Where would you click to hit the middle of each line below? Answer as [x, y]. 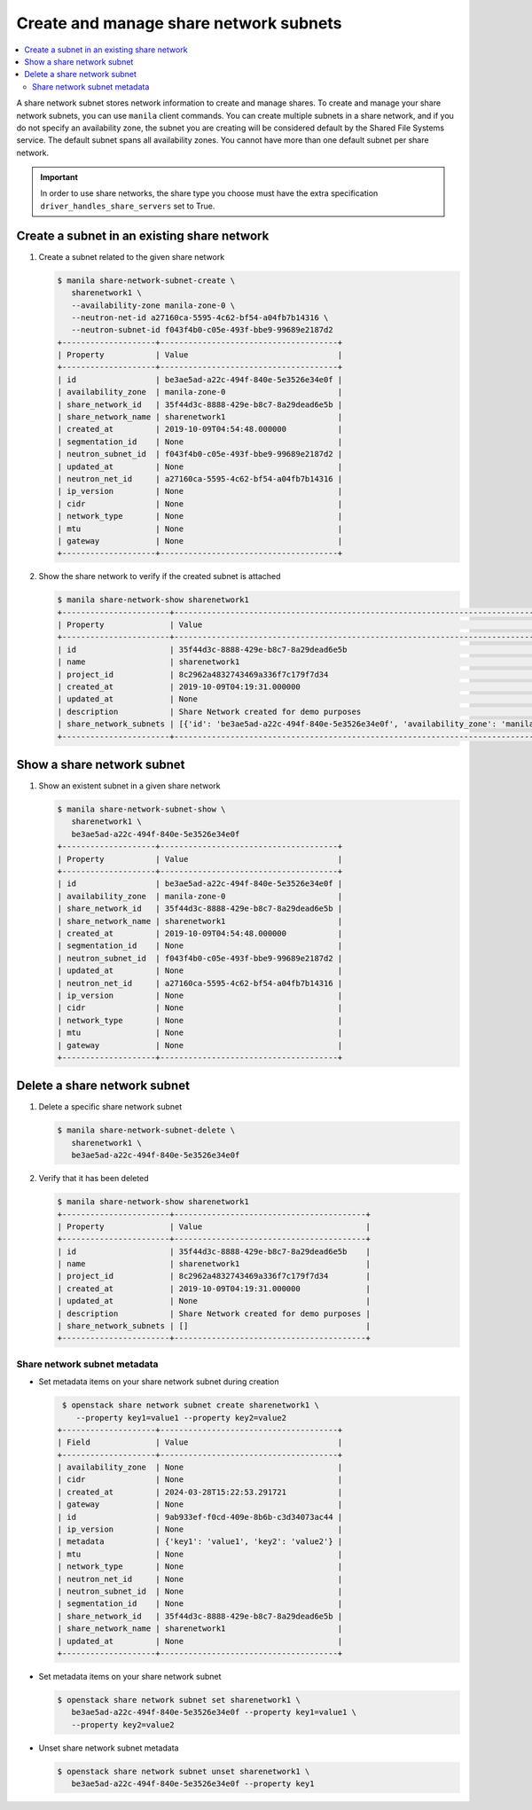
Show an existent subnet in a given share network [129, 786]
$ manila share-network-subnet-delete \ [146, 1130]
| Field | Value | [200, 1442]
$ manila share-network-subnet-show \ [141, 810]
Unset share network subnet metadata [109, 1748]
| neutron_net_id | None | [200, 1579]
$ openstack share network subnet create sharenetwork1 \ [191, 1405]
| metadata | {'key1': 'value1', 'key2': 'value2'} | [200, 1542]
